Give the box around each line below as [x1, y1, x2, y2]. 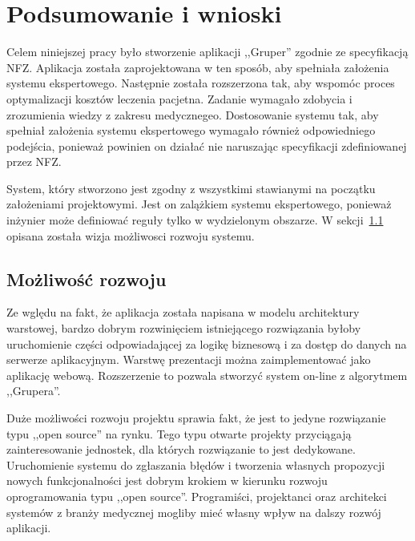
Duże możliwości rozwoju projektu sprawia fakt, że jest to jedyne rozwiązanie [6, 410, 386, 426]
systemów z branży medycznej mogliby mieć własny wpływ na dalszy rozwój [6, 503, 381, 520]
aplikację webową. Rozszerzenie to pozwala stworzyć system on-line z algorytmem [6, 366, 408, 383]
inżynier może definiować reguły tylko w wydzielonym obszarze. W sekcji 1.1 [6, 212, 384, 228]
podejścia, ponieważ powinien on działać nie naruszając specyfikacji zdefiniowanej [6, 137, 407, 154]
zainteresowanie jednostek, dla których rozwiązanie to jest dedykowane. [6, 441, 356, 458]
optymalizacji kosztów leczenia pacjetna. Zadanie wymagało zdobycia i [6, 90, 353, 107]
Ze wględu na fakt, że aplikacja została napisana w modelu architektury [6, 304, 360, 321]
